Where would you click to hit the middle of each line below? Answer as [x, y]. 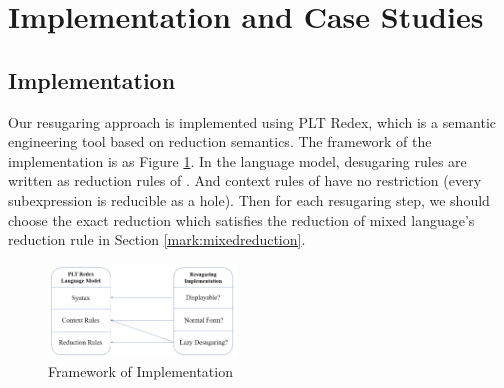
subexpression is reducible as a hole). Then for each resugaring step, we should [249, 199]
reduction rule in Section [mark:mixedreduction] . [157, 239]
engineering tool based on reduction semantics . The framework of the [220, 141]
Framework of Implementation [140, 371]
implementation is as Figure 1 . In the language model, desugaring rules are [237, 160]
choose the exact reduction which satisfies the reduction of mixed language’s [241, 219]
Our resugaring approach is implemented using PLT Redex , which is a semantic [252, 121]
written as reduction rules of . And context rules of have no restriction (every [245, 180]
